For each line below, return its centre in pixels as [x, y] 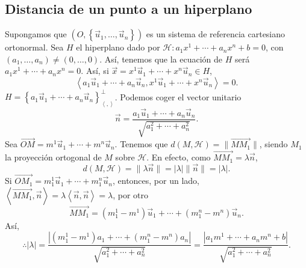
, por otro [130, 194]
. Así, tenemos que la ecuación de [161, 59]
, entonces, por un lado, [156, 181]
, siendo [273, 144]
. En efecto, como [179, 157]
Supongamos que [36, 34]
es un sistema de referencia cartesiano [216, 34]
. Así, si [95, 71]
